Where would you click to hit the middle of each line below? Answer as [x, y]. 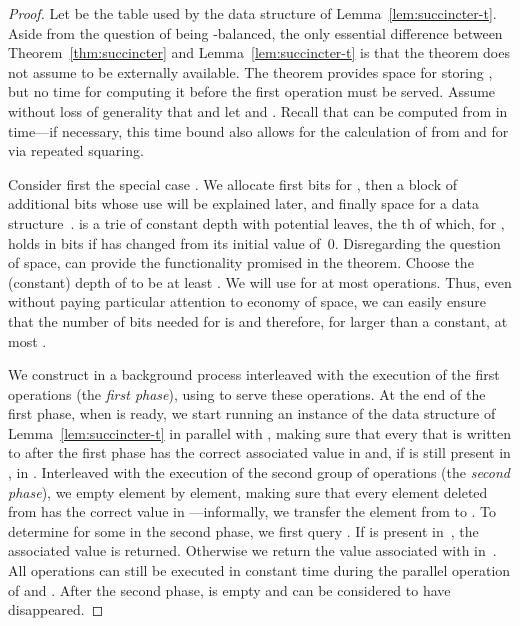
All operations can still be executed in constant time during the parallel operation [259, 570]
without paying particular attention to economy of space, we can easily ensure [247, 301]
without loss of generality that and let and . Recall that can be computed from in [258, 110]
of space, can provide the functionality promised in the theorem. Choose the [241, 262]
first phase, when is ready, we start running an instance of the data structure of [252, 413]
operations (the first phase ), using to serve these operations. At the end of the [247, 393]
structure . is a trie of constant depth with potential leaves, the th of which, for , [256, 222]
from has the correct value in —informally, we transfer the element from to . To [252, 511]
